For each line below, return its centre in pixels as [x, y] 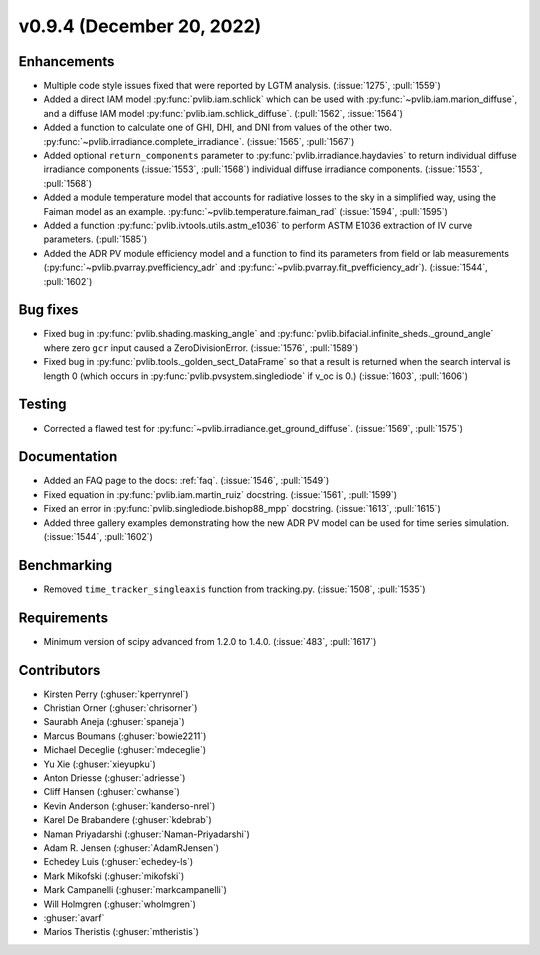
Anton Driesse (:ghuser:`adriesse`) [114, 778]
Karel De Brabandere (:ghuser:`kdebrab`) [127, 820]
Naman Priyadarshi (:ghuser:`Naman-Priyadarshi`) [146, 834]
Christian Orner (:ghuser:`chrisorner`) [120, 708]
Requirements [63, 617]
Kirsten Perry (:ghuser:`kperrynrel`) [116, 694]
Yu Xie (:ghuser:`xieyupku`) [100, 764]
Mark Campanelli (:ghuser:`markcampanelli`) [135, 890]
